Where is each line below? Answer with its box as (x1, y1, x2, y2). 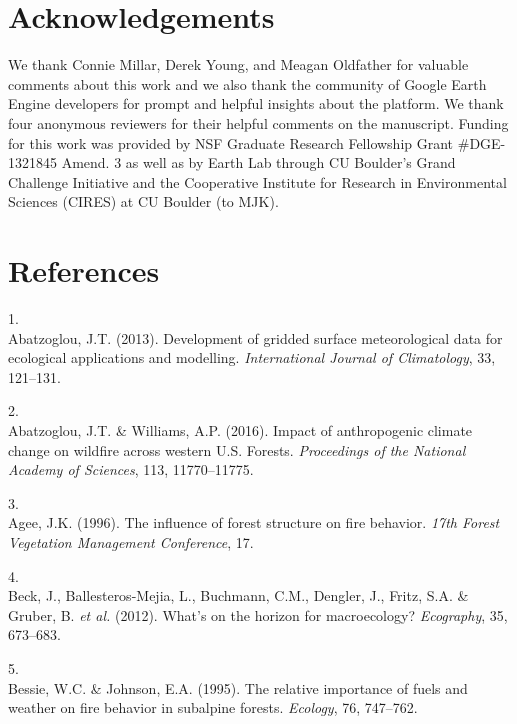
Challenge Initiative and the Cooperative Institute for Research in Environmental (8, 171, 507, 192)
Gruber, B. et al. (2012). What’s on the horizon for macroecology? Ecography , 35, (8, 604, 508, 625)
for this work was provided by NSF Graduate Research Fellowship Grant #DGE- (8, 132, 506, 153)
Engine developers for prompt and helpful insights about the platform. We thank (8, 93, 504, 114)
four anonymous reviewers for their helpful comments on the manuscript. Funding (8, 112, 509, 133)
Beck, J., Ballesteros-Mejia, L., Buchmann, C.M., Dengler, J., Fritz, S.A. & (8, 585, 469, 606)
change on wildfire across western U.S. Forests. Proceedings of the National (8, 439, 466, 460)
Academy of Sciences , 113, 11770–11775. (8, 459, 254, 480)
